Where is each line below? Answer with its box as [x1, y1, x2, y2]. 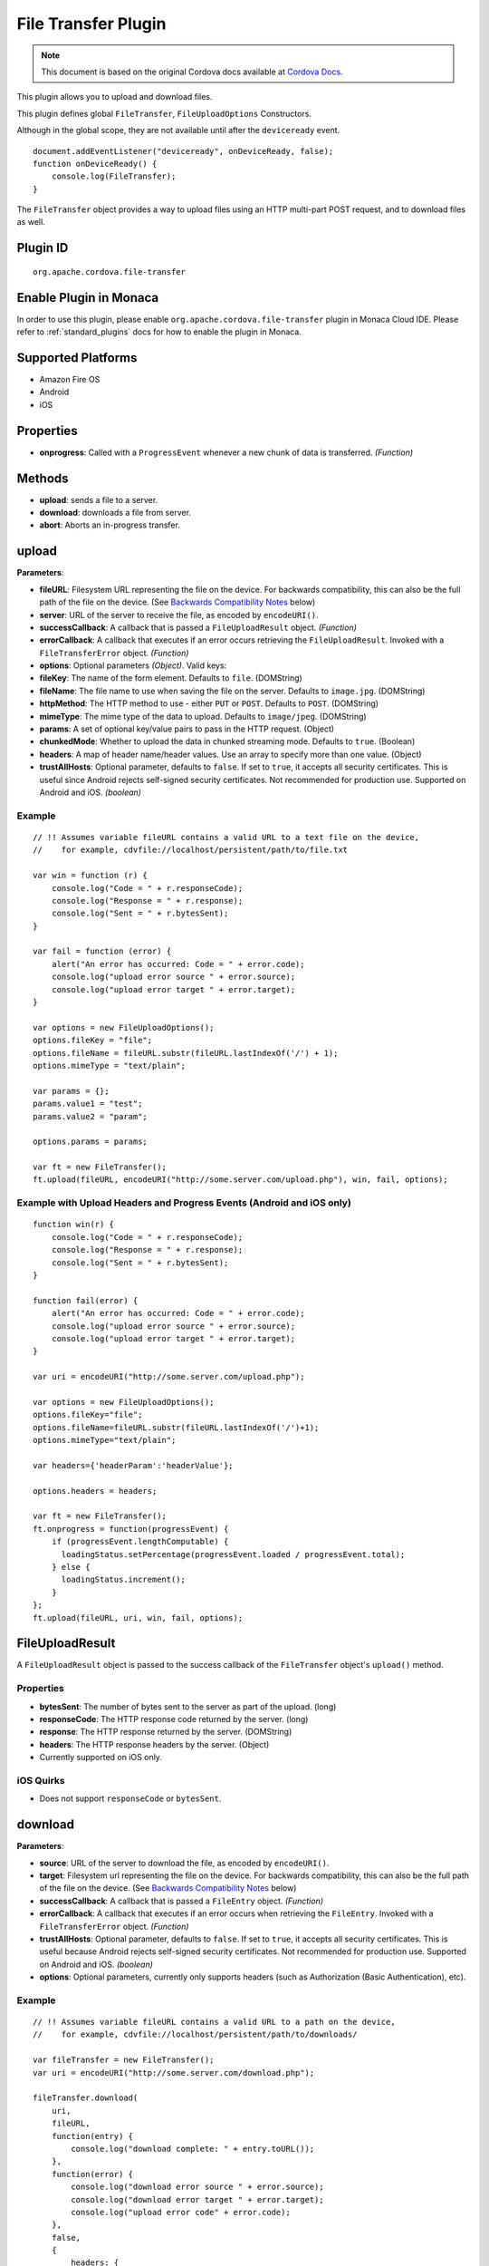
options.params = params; [33, 1137, 149, 1147]
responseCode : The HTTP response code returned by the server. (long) [39, 1713, 309, 1724]
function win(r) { [33, 1219, 115, 1230]
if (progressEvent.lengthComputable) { [51, 1536, 229, 1547]
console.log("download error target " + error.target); [71, 2194, 325, 2204]
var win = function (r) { [33, 870, 149, 881]
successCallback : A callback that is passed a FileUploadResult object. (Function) [39, 622, 358, 633]
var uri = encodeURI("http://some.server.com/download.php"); [33, 2067, 315, 2077]
